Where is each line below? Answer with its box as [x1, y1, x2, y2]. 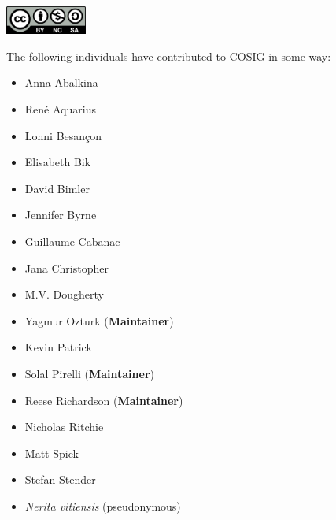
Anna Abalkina [24, 74, 98, 91]
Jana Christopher [24, 259, 109, 276]
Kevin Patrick [24, 339, 92, 355]
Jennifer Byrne [24, 206, 97, 223]
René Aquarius [24, 101, 96, 117]
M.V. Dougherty [24, 286, 104, 303]
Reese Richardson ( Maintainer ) [24, 392, 183, 408]
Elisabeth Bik [24, 154, 91, 170]
